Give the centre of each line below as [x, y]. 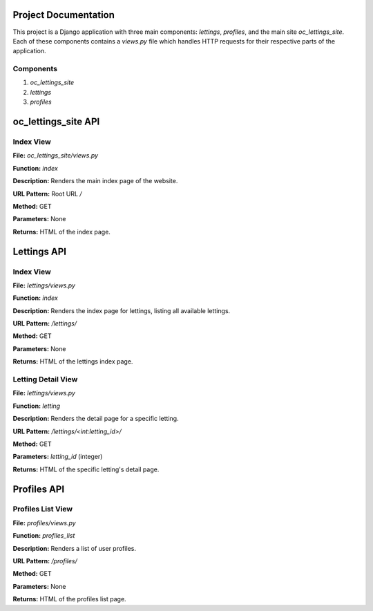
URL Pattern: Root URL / [47, 194]
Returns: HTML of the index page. [61, 232]
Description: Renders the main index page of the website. [95, 181]
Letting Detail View [45, 379]
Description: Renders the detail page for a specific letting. [96, 419]
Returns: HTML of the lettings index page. [73, 361]
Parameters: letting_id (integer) [58, 457]
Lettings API [40, 251]
